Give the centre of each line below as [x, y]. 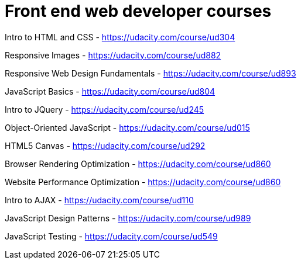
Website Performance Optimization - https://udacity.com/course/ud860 [143, 182]
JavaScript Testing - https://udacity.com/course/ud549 [111, 236]
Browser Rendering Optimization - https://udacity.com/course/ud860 [138, 164]
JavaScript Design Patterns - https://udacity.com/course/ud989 [128, 218]
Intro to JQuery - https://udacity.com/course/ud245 [105, 109]
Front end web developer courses [138, 11]
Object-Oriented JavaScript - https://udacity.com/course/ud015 [127, 127]
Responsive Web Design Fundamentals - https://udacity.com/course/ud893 [150, 73]
